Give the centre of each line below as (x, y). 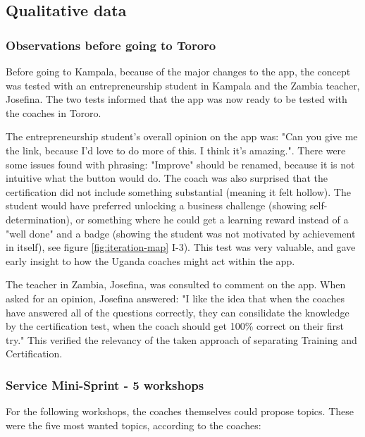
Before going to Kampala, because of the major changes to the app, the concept (178, 71)
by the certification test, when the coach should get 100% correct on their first (175, 326)
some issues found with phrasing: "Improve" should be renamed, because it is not (180, 164)
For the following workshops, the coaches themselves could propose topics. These (180, 411)
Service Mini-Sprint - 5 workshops (105, 384)
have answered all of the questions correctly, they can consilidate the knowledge (178, 312)
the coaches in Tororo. (54, 112)
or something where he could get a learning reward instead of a (212, 219)
